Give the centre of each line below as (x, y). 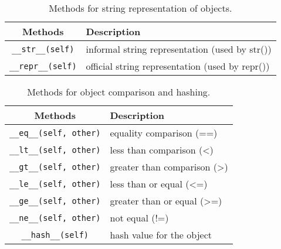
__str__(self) (43, 49)
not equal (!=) (139, 218)
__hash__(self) (55, 235)
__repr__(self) (43, 66)
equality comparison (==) (164, 133)
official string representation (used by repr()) (178, 66)
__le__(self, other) (55, 184)
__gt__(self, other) (55, 167)
